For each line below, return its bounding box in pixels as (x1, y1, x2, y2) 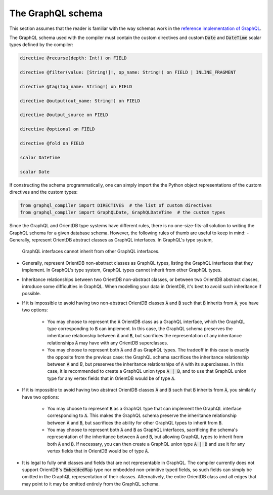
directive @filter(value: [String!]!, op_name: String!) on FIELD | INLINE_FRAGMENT (20, 69, 236, 76)
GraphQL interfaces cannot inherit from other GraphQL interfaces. (22, 249, 160, 255)
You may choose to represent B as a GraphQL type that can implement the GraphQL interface (47, 405, 242, 411)
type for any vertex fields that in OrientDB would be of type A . (47, 375, 176, 381)
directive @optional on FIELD (20, 126, 95, 132)
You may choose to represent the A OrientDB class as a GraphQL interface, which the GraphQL (47, 319, 245, 325)
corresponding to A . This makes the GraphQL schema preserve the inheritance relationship (47, 412, 237, 418)
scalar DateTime (20, 155, 61, 160)
